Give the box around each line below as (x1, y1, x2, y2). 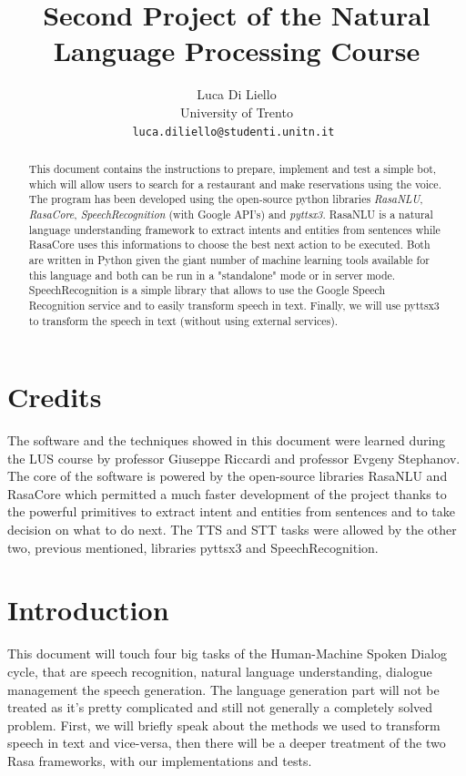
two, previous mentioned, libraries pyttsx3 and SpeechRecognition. (7, 537, 379, 556)
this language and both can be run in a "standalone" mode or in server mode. (28, 267, 396, 282)
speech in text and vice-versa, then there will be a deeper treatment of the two (7, 733, 446, 752)
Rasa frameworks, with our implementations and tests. (7, 750, 312, 770)
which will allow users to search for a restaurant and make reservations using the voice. (28, 176, 441, 191)
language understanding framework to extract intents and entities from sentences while (28, 221, 441, 237)
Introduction (7, 591, 169, 628)
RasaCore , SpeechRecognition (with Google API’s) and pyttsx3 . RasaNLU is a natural (28, 206, 433, 221)
